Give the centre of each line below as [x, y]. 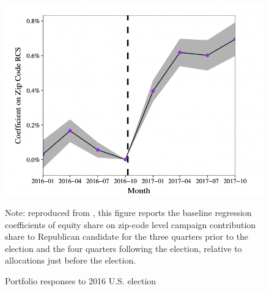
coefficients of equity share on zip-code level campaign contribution [131, 224]
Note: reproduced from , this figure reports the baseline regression [128, 213]
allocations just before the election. [71, 260]
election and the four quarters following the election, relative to [123, 248]
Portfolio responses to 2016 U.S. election [81, 281]
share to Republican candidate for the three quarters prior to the [127, 236]
